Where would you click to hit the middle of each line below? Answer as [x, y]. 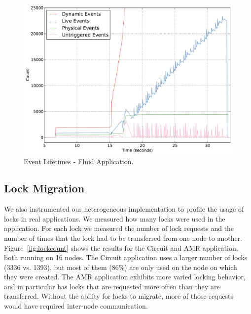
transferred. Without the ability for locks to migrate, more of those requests [119, 296]
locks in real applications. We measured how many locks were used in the [115, 218]
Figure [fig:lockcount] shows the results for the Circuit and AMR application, [121, 247]
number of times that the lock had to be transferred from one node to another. [123, 238]
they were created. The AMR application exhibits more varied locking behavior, [125, 277]
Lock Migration [44, 188]
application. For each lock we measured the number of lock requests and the [119, 228]
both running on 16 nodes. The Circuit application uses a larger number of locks [126, 257]
